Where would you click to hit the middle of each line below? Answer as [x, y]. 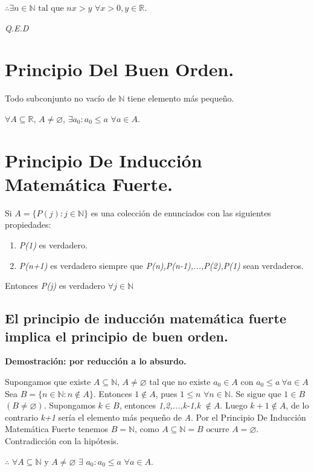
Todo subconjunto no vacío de [60, 98]
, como [147, 430]
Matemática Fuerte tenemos [57, 429]
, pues [166, 393]
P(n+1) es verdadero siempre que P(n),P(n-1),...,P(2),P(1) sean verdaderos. [162, 265]
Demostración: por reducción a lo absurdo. [96, 361]
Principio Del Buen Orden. [120, 69]
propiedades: [28, 225]
